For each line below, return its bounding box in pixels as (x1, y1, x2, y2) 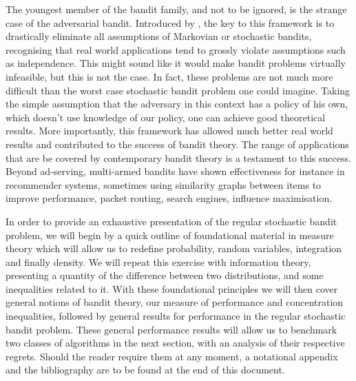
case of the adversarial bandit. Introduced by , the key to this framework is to (6, 15, 335, 30)
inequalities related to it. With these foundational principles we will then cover (6, 281, 338, 296)
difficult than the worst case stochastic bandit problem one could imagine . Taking (6, 83, 350, 97)
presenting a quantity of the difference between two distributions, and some (6, 268, 324, 282)
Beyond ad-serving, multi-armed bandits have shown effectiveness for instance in (6, 164, 345, 178)
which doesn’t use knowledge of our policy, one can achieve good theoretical (6, 110, 326, 124)
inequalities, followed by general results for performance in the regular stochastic (6, 309, 346, 323)
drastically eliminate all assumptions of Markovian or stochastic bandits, (6, 29, 312, 43)
